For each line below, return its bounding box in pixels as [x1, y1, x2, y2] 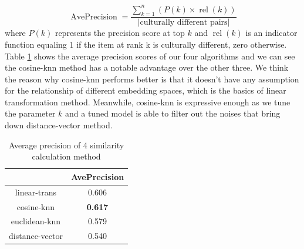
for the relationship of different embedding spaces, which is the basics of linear [5, 84, 286, 97]
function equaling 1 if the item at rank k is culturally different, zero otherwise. [5, 38, 287, 50]
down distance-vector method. [5, 119, 113, 131]
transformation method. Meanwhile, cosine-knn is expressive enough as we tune [5, 95, 291, 108]
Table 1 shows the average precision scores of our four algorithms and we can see [5, 49, 295, 62]
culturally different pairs [140, 18, 228, 27]
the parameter [5, 107, 56, 119]
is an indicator [245, 26, 298, 39]
